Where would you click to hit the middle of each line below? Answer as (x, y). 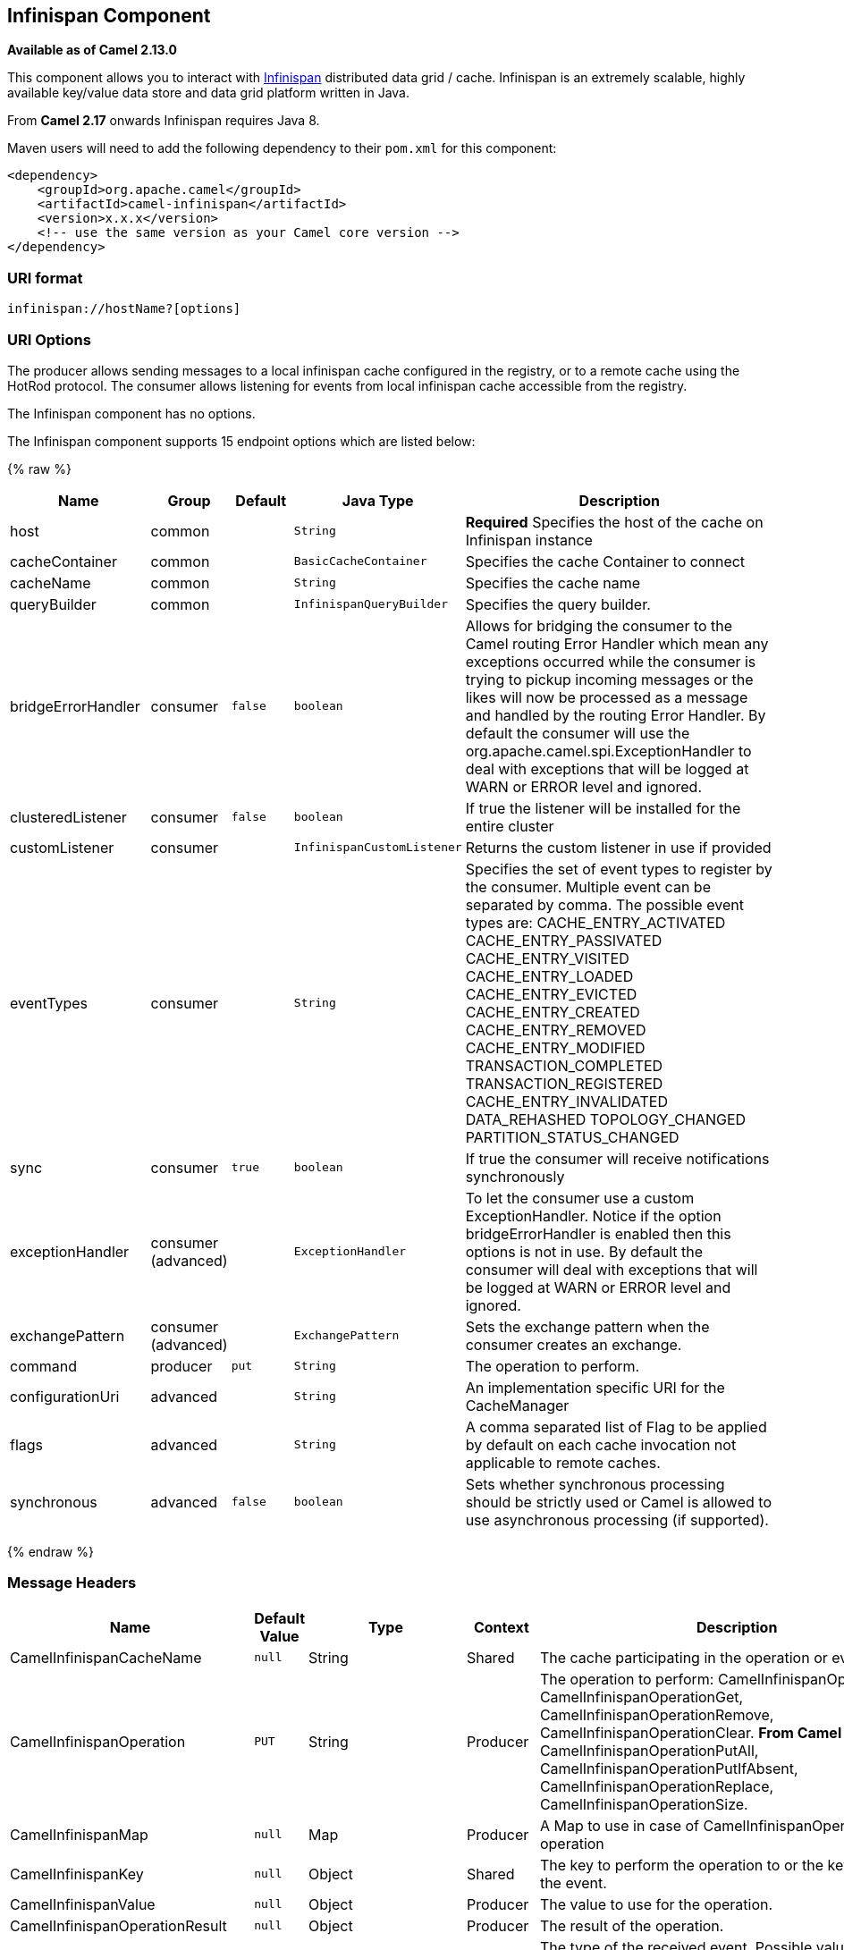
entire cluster (510, 826)
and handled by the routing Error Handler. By (616, 715)
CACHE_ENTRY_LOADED (549, 976)
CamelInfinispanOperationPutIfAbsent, (669, 1768)
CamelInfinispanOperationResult (118, 1925)
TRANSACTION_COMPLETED (564, 1065)
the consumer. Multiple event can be (588, 886)
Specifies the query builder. (558, 604)
